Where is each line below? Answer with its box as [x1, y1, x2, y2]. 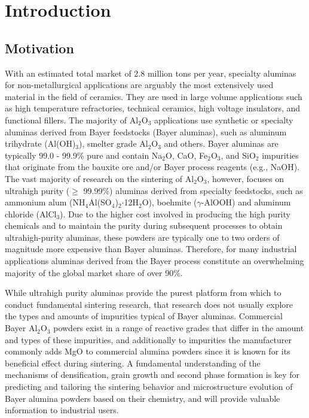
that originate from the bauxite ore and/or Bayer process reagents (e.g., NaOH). [5, 160, 300, 173]
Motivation [5, 38, 74, 57]
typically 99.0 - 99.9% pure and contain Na [5, 149, 163, 161]
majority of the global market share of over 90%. [5, 266, 183, 278]
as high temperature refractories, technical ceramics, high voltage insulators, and [5, 102, 301, 114]
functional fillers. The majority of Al [5, 113, 139, 126]
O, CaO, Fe [166, 149, 208, 161]
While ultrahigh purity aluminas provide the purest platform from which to [5, 286, 282, 299]
